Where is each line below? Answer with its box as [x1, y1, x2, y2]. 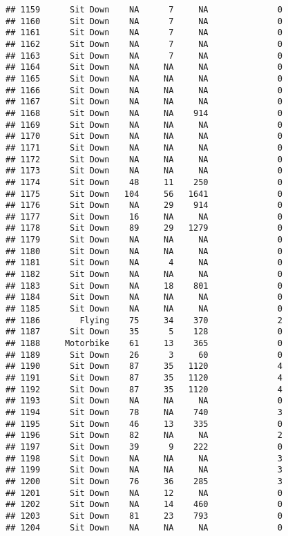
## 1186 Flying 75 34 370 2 [6, 315, 282, 325]
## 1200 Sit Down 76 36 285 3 [6, 476, 282, 486]
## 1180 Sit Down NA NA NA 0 [6, 246, 282, 256]
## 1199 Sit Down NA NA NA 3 [6, 465, 282, 475]
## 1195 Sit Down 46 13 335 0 [6, 419, 282, 429]
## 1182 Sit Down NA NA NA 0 [6, 269, 282, 280]
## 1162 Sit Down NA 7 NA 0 [6, 39, 282, 49]
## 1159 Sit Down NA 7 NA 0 [6, 5, 282, 15]
